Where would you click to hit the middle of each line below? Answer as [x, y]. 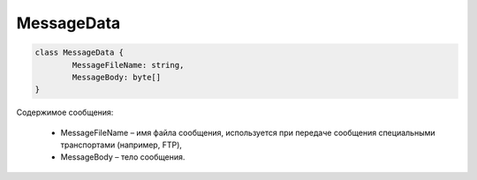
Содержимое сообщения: [65, 112]
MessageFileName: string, [128, 65]
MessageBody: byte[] [117, 77]
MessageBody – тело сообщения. [123, 157]
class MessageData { [79, 52]
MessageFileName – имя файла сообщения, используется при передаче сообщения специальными [248, 132]
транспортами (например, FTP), [121, 145]
